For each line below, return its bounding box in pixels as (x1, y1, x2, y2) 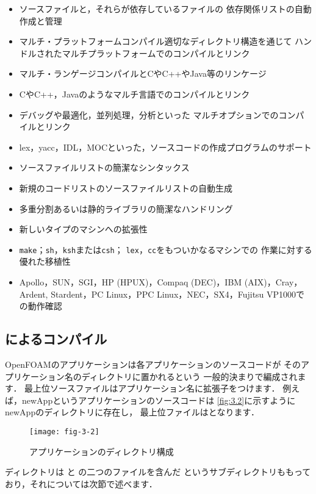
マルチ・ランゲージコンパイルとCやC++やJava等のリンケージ (19, 67, 267, 80)
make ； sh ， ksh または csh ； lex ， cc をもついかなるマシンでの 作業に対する (19, 243, 312, 256)
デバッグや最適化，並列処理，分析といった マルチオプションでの (19, 108, 279, 121)
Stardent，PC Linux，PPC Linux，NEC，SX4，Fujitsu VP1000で (51, 287, 305, 300)
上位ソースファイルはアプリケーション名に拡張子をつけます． (33, 382, 280, 395)
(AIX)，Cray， (244, 275, 303, 288)
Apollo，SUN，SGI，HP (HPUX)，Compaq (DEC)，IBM (19, 275, 242, 288)
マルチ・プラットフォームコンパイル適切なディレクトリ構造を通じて (19, 35, 292, 48)
